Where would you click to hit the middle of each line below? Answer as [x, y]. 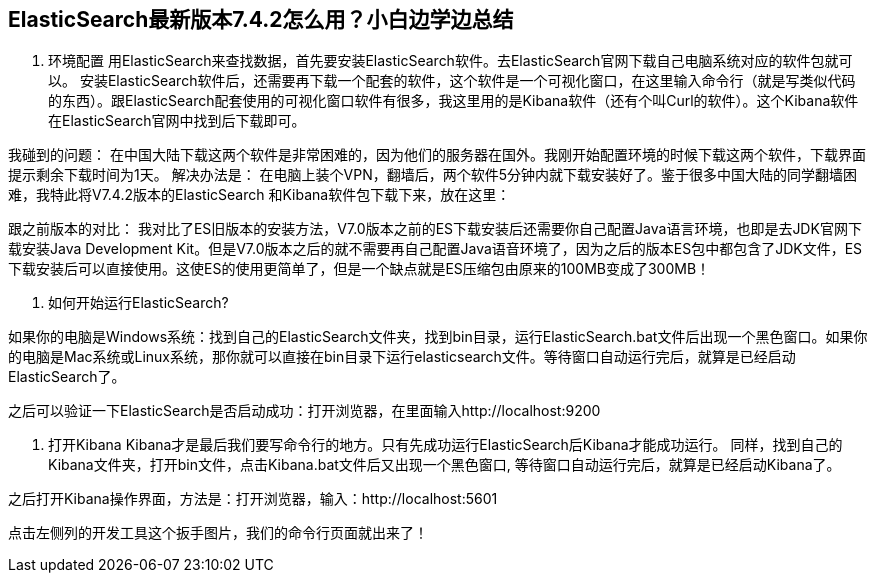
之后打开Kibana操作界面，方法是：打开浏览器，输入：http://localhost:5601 [253, 499]
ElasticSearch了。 [67, 377]
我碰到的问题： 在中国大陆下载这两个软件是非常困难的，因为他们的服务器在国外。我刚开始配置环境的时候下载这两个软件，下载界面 [437, 155]
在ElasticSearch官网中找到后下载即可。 [177, 121]
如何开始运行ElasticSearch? [138, 303]
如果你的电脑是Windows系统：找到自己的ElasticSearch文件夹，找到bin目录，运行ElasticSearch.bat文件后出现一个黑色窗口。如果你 [438, 337]
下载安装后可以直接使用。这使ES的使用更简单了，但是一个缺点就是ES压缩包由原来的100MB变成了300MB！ [359, 269]
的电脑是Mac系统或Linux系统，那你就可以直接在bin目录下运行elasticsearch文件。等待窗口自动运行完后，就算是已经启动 [402, 357]
